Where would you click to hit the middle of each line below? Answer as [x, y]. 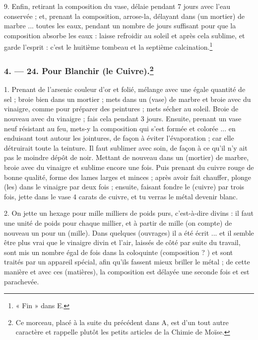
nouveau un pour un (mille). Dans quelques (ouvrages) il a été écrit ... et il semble [129, 232]
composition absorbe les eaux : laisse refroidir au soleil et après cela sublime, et [125, 35]
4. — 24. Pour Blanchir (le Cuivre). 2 [79, 70]
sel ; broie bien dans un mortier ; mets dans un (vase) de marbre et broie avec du [128, 99]
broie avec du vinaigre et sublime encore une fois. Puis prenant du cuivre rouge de [129, 167]
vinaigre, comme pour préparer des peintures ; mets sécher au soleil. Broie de [121, 109]
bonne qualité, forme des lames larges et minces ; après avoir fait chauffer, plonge [128, 177]
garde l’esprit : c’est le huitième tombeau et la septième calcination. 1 [108, 46]
